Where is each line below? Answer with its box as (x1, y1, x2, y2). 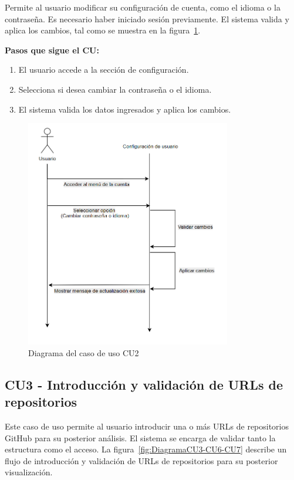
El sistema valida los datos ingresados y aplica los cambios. (18, 103, 231, 115)
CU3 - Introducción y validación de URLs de (5, 375, 283, 393)
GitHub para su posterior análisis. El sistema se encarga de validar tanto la (5, 431, 276, 444)
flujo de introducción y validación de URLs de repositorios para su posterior (5, 454, 278, 467)
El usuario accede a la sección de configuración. (18, 63, 189, 76)
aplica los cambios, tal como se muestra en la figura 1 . (5, 24, 201, 36)
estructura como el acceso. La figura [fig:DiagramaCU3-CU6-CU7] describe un (5, 443, 287, 455)
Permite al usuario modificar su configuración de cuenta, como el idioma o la (5, 1, 281, 13)
